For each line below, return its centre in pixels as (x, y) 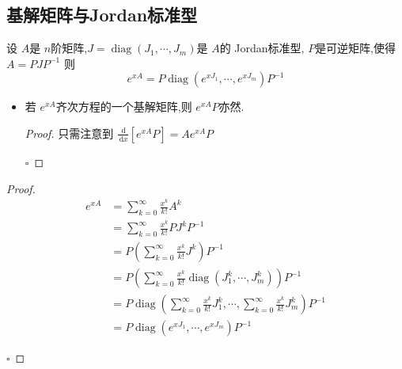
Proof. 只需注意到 (69, 133)
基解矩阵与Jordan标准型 (102, 15)
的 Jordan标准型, (262, 48)
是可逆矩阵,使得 (356, 48)
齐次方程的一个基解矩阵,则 (124, 107)
